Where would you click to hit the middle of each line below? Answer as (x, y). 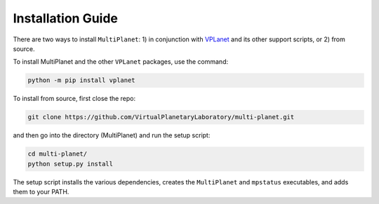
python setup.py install (71, 164)
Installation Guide (66, 18)
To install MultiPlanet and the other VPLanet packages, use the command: (120, 62)
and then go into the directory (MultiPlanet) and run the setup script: (112, 135)
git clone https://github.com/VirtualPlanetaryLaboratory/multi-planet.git (161, 117)
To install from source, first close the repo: (74, 99)
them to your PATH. (41, 192)
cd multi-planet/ (58, 154)
